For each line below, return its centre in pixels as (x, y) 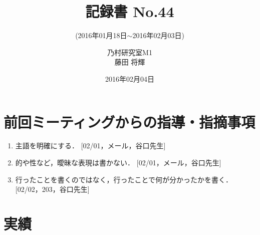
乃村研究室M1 (130, 52)
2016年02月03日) (158, 35)
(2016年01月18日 (101, 35)
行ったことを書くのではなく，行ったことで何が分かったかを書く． (124, 179)
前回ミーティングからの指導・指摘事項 (129, 122)
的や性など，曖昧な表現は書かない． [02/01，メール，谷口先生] (118, 163)
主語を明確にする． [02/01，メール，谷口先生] (90, 146)
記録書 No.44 (130, 11)
